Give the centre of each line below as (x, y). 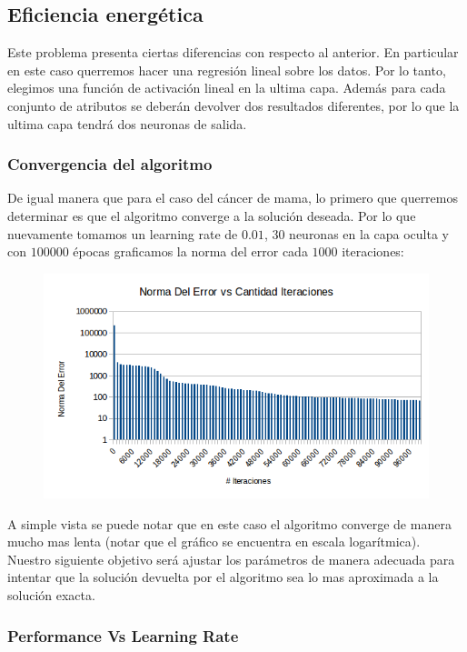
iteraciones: (373, 251)
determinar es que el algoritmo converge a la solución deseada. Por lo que (212, 215)
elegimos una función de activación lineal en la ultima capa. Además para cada (227, 88)
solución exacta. (51, 595)
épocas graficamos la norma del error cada (190, 251)
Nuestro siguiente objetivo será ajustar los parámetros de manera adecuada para (231, 559)
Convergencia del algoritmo (110, 164)
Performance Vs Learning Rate (123, 635)
